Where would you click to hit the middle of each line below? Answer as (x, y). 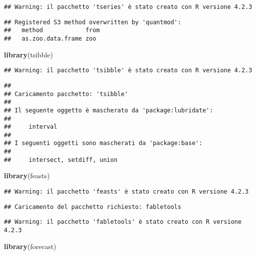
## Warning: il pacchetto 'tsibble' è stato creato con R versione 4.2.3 (128, 71)
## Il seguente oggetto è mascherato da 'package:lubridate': (109, 110)
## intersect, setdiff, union (61, 160)
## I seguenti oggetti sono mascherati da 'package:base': (103, 143)
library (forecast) (30, 246)
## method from (52, 30)
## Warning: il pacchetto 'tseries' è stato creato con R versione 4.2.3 (128, 7)
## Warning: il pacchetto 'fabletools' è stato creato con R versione (123, 222)
